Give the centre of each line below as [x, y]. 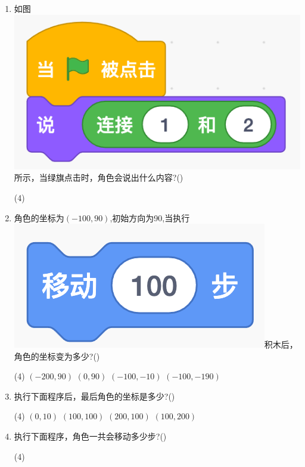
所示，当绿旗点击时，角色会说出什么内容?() [99, 177]
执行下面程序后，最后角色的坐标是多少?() [94, 396]
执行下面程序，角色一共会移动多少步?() [90, 436]
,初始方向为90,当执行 [150, 217]
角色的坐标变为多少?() [57, 356]
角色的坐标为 [39, 217]
